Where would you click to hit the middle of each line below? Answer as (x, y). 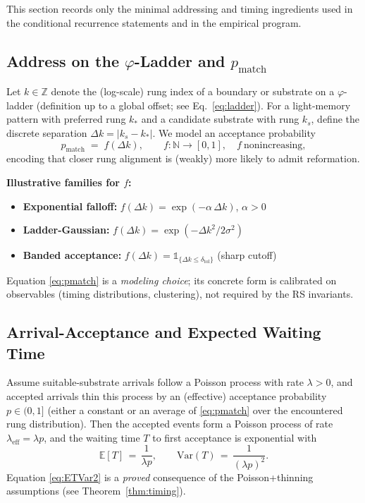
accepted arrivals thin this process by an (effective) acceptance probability (167, 395)
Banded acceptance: (72, 255)
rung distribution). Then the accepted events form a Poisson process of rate (170, 424)
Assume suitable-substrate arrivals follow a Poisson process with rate (155, 382)
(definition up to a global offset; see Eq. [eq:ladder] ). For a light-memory (193, 105)
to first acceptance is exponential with (235, 437)
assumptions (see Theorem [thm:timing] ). (96, 491)
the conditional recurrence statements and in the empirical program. (154, 22)
